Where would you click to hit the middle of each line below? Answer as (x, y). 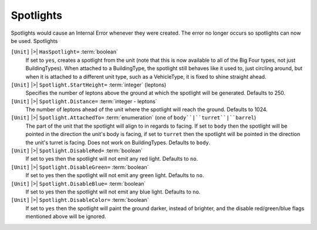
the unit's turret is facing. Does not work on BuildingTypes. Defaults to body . (118, 142)
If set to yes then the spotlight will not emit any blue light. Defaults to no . (113, 192)
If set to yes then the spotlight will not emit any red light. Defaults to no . (112, 159)
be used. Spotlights (34, 41)
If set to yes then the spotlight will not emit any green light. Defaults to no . (115, 175)
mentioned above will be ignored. (66, 216)
